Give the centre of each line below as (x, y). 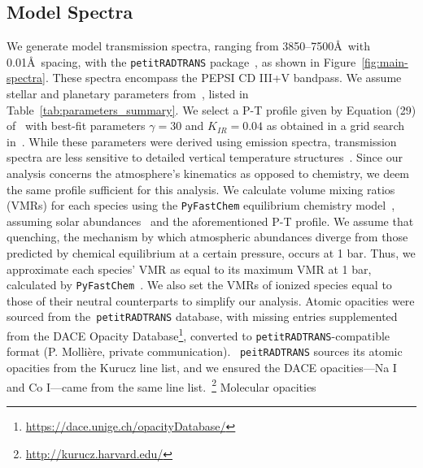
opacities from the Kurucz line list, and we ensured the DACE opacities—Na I (202, 368)
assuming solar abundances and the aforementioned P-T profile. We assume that (210, 221)
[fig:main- (385, 61)
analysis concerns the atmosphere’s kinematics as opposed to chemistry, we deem (208, 173)
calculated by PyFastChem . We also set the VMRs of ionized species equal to (199, 285)
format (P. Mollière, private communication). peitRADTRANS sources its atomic (205, 351)
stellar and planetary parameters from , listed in (128, 94)
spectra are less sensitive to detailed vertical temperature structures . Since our (205, 157)
